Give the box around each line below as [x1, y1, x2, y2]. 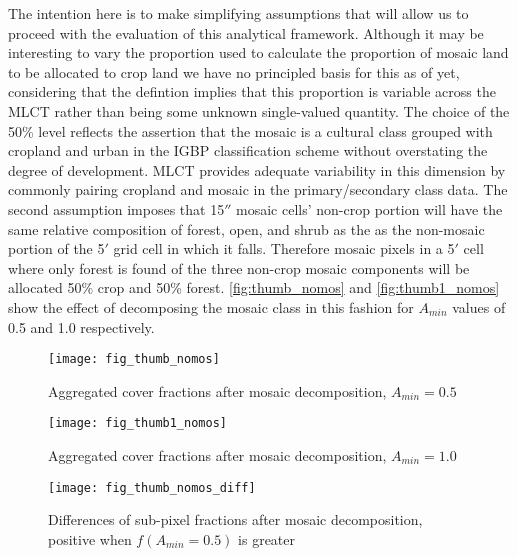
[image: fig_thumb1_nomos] [48, 416, 227, 431]
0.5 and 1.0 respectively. [8, 316, 155, 337]
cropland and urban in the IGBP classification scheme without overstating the [8, 140, 488, 161]
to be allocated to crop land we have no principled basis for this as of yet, [8, 61, 460, 82]
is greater [238, 528, 296, 549]
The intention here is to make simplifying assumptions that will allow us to [8, 3, 469, 23]
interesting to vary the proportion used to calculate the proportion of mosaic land [8, 42, 509, 63]
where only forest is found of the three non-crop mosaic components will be [8, 257, 470, 278]
